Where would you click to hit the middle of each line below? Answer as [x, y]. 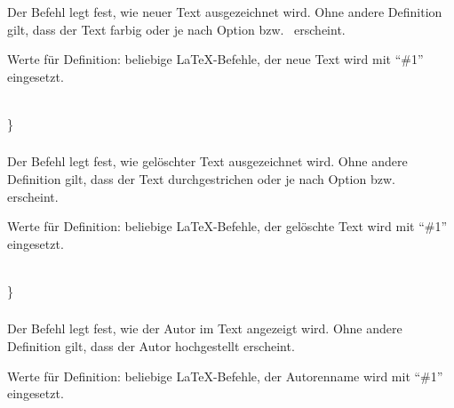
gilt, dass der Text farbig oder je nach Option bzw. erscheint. [176, 29]
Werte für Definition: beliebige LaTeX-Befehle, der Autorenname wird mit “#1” [225, 376]
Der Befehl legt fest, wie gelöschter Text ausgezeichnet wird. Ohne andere [207, 161]
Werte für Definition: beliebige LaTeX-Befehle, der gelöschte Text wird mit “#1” [227, 226]
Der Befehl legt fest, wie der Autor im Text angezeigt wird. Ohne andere [205, 328]
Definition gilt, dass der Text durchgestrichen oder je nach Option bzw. [201, 179]
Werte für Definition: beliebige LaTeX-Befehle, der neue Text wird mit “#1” [215, 59]
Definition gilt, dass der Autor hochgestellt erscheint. [151, 346]
